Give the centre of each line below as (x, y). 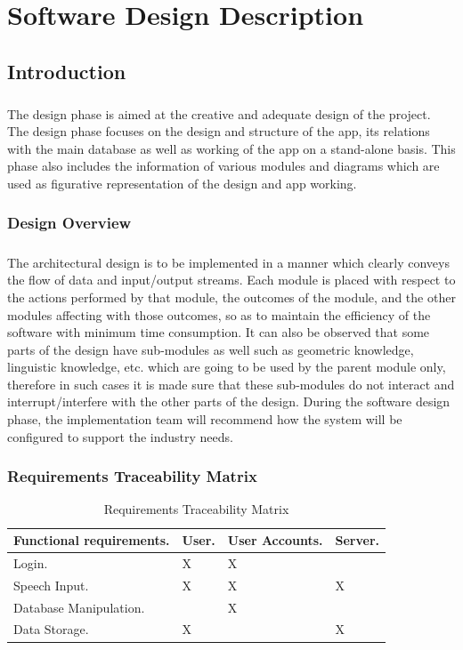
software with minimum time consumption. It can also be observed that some (219, 332)
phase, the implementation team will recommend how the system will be (205, 419)
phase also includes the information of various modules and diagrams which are (223, 166)
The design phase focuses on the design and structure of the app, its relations (219, 131)
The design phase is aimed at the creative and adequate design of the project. (219, 113)
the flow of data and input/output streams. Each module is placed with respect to (231, 280)
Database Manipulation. (79, 607)
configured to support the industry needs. (120, 436)
